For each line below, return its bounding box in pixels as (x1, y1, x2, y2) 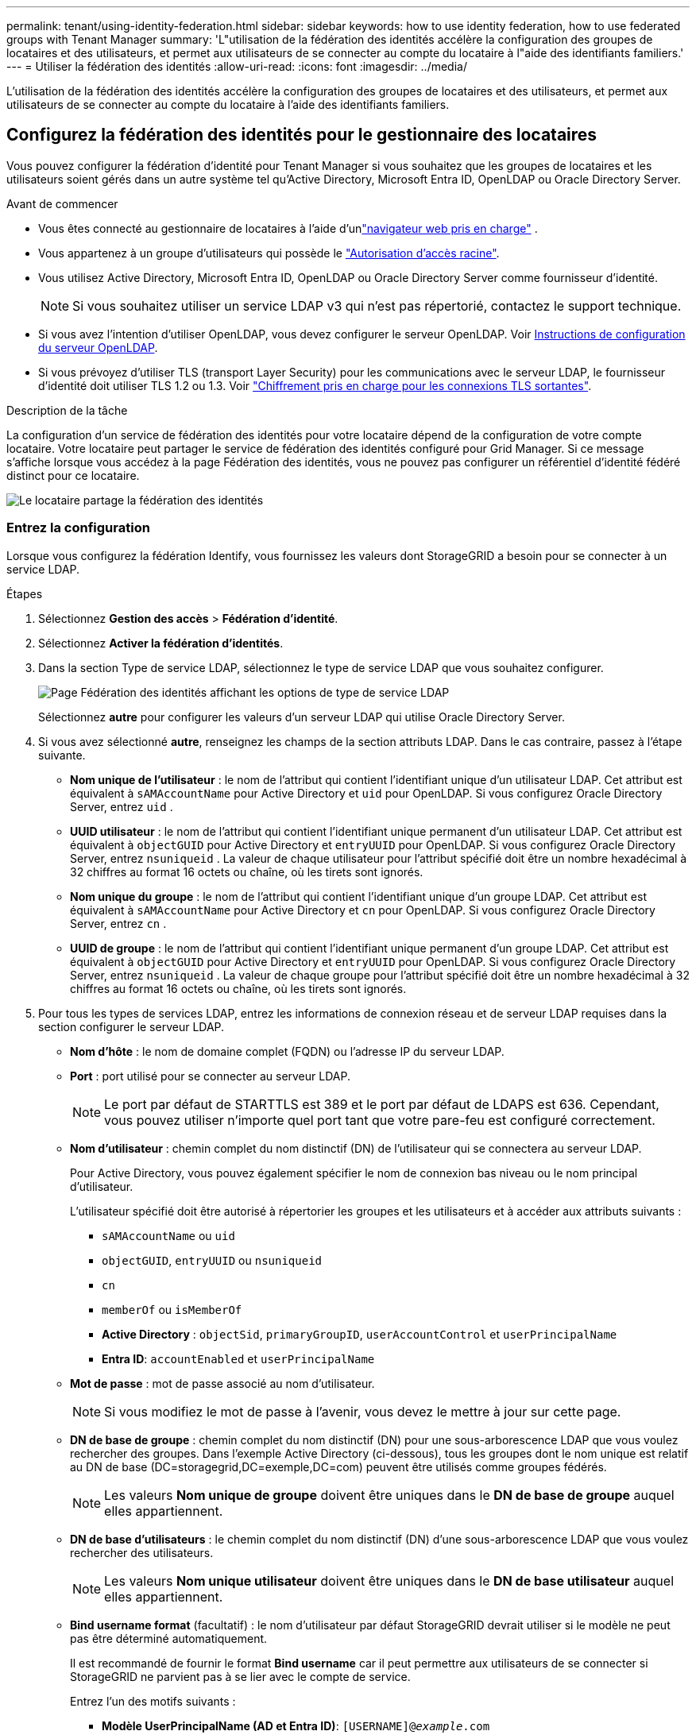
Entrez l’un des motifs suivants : (70, 1694, 236, 1708)
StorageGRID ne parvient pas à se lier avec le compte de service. (70, 1669, 411, 1683)
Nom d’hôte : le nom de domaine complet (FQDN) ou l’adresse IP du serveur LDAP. (70, 1044, 505, 1058)
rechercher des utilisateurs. (70, 1545, 214, 1559)
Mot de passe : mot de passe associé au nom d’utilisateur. (70, 1376, 375, 1390)
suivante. (38, 748, 86, 762)
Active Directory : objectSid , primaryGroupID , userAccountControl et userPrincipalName (102, 1327, 617, 1341)
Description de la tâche (6, 403, 128, 417)
